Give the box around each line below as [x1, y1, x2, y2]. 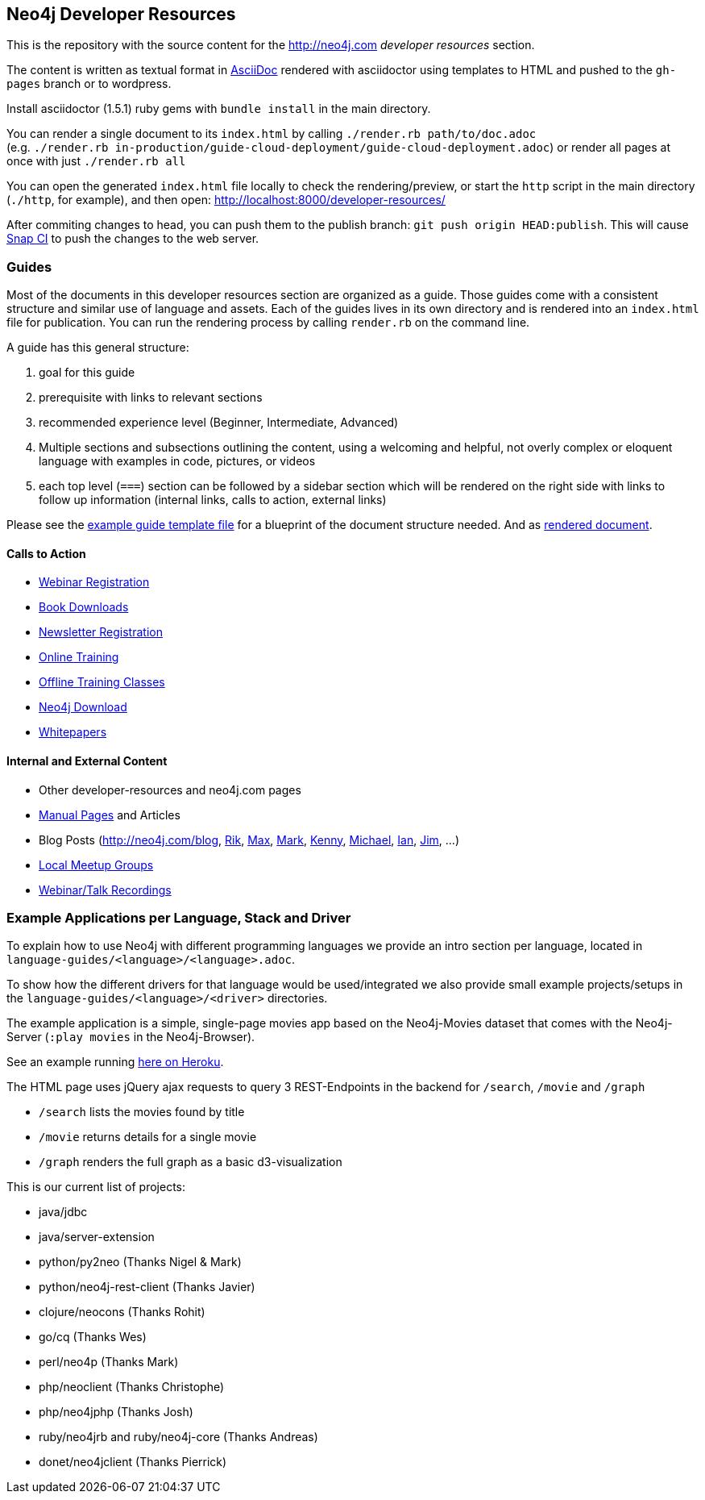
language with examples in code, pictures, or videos [39, 454, 316, 469]
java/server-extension [39, 1230, 155, 1244]
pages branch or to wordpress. [6, 77, 172, 91]
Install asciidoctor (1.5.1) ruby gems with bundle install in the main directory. [6, 102, 431, 116]
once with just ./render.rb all [6, 154, 186, 169]
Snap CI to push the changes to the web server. [6, 231, 259, 246]
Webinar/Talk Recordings [39, 882, 172, 897]
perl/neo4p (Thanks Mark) [39, 1355, 179, 1369]
